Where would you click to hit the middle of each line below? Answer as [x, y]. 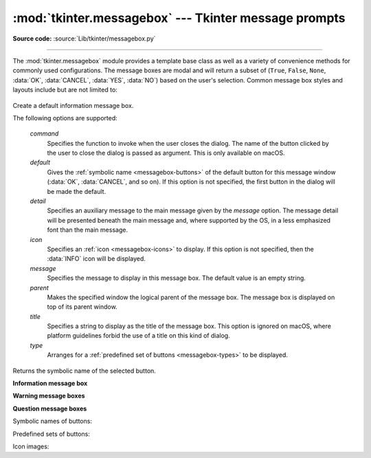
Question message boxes [50, 408]
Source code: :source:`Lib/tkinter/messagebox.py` [84, 39]
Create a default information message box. [73, 105]
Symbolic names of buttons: [53, 421]
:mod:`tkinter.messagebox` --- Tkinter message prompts [179, 18]
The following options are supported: [65, 118]
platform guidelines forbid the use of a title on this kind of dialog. [138, 336]
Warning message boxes [49, 396]
